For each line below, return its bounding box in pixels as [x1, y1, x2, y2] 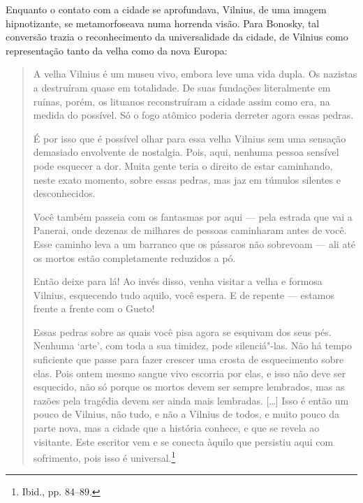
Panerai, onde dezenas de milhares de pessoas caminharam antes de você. [33, 223, 347, 238]
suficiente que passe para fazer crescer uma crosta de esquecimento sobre [33, 352, 344, 367]
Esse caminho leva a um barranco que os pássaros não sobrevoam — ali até [33, 236, 356, 251]
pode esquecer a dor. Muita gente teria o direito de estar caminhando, [33, 158, 333, 173]
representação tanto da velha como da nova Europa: [6, 43, 228, 57]
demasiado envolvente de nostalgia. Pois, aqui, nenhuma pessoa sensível [33, 145, 339, 159]
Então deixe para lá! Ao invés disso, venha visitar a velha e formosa [33, 274, 323, 289]
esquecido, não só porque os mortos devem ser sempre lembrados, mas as [33, 379, 345, 394]
